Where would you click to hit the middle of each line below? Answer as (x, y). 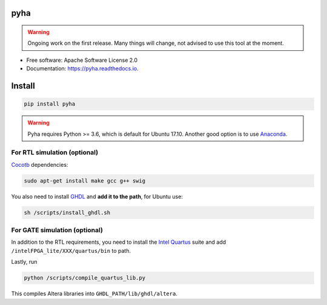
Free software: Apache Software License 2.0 (82, 60)
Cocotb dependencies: (40, 164)
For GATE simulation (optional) (57, 230)
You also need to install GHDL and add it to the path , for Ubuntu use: (97, 196)
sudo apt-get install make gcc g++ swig (84, 181)
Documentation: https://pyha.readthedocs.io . (82, 69)
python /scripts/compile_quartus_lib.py (84, 278)
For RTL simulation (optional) (55, 153)
